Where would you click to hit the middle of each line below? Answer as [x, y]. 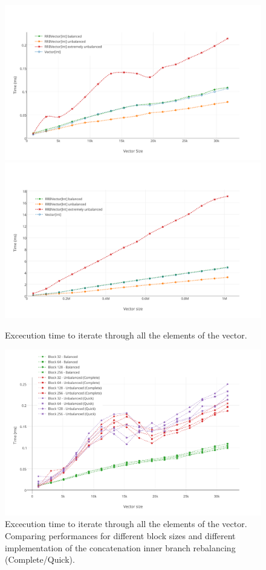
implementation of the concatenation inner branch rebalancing [120, 547]
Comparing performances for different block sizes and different [120, 535]
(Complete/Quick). [40, 559]
